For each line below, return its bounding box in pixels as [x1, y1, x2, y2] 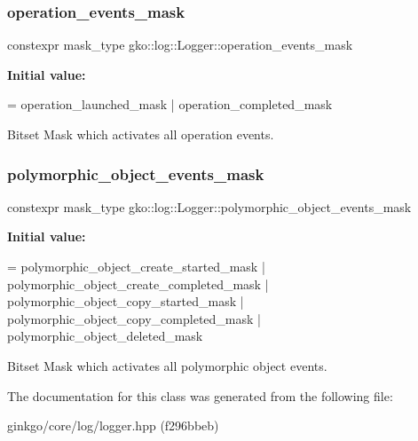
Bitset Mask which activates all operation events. [7, 125, 274, 143]
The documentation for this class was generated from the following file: [7, 386, 393, 405]
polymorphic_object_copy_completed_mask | [7, 309, 261, 327]
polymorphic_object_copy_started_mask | [7, 292, 244, 311]
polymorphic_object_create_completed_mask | [7, 274, 269, 293]
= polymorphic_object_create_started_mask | [7, 257, 265, 275]
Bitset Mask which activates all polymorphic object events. [7, 356, 327, 374]
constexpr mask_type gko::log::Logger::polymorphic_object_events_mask [7, 197, 412, 216]
